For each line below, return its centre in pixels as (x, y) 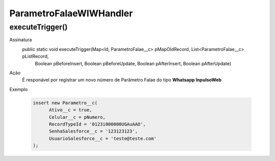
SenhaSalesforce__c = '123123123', (93, 131)
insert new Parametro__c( (65, 103)
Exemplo (19, 89)
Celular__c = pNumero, (77, 117)
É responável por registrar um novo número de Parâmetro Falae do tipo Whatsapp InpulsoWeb (122, 80)
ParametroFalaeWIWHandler (71, 13)
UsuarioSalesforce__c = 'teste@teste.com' (103, 138)
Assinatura (21, 40)
